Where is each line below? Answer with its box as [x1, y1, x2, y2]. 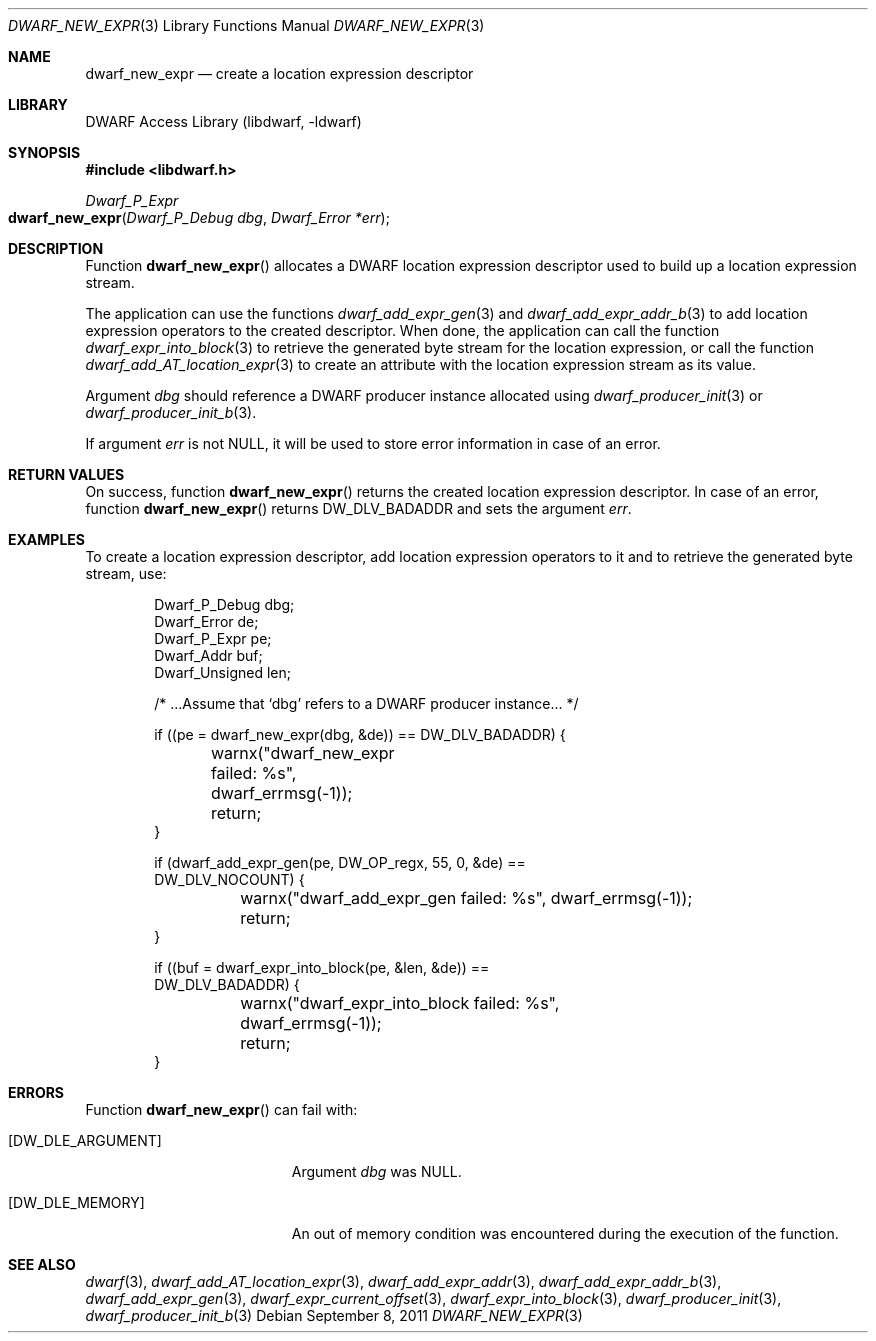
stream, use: [85, 565, 167, 582]
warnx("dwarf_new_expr [210, 743, 395, 763]
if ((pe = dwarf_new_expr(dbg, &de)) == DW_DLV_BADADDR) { [154, 726, 566, 743]
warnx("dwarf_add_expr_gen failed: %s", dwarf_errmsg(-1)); [240, 888, 693, 908]
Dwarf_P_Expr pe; [154, 630, 272, 647]
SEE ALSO [8, 1256, 76, 1273]
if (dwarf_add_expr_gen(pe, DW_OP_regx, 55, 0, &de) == [154, 854, 526, 871]
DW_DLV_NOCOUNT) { [154, 871, 305, 888]
